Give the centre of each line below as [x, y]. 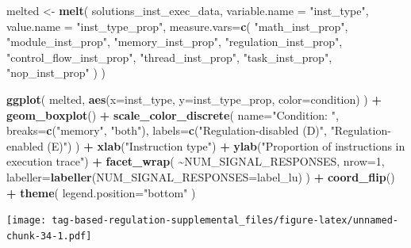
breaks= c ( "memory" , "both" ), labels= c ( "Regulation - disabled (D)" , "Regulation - [199, 130]
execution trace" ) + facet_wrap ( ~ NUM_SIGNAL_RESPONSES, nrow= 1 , [196, 161]
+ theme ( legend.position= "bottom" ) [101, 192]
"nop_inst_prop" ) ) [56, 72]
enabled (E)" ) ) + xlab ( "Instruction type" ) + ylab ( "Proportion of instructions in [206, 145]
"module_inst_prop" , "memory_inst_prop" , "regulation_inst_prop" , [175, 42]
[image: [27, 221]
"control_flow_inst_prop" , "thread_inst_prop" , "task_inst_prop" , [169, 57]
